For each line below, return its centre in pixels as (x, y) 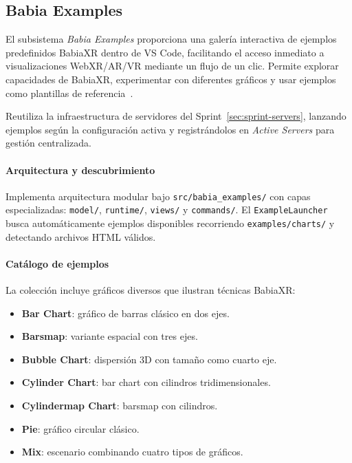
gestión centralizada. (48, 143)
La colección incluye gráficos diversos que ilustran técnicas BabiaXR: (151, 290)
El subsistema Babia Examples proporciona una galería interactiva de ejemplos (171, 39)
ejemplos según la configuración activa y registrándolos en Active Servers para (170, 129)
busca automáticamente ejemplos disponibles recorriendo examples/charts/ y (170, 223)
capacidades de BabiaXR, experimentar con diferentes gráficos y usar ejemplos (171, 79)
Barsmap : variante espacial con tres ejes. (110, 336)
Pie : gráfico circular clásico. (80, 428)
